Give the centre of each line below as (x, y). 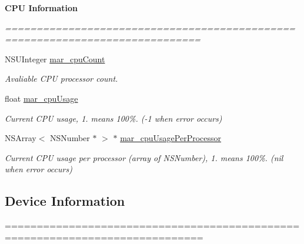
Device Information (65, 201)
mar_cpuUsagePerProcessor (171, 138)
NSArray (21, 138)
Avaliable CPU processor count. (61, 78)
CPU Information (41, 8)
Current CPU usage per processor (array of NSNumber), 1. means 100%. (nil (144, 157)
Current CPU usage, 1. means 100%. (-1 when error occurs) (113, 118)
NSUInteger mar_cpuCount (55, 59)
